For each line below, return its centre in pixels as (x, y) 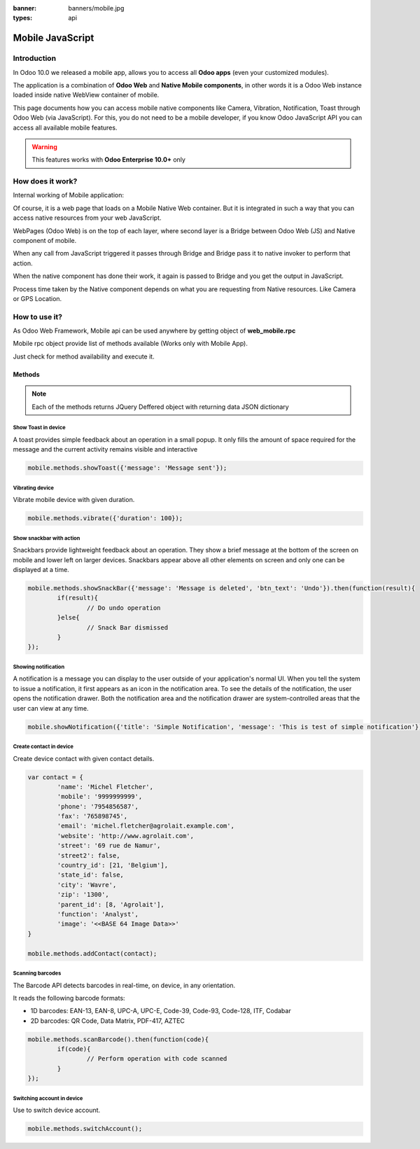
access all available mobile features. (65, 127)
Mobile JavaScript (54, 38)
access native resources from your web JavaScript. (87, 218)
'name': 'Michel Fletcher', (105, 787)
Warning (44, 146)
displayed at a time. (41, 570)
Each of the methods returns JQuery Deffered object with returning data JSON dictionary (161, 407)
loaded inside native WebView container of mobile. (86, 95)
